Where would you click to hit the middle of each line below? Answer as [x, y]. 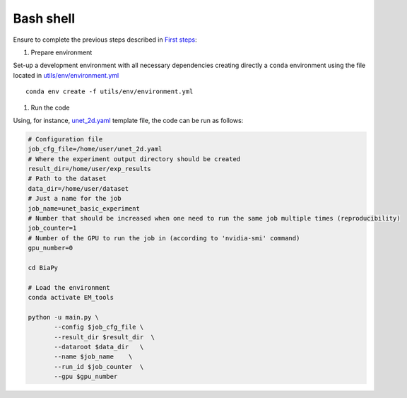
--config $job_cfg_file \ [99, 327]
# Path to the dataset [67, 179]
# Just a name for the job [75, 199]
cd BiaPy [43, 268]
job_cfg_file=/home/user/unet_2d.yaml [95, 149]
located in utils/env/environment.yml [66, 75]
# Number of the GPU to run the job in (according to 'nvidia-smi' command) [164, 238]
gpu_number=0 [51, 248]
